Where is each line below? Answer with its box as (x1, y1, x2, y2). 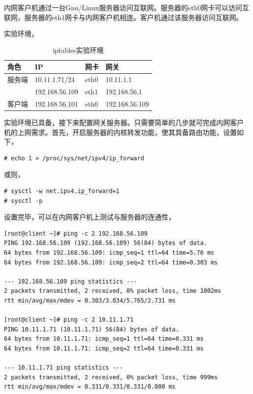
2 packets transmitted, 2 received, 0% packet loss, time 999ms (4, 373, 218, 381)
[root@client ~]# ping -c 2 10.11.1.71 (4, 316, 134, 324)
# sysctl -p (4, 197, 43, 204)
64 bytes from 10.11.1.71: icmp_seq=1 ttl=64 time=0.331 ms (4, 335, 204, 343)
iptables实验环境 (52, 44, 104, 55)
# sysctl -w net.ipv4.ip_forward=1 (4, 187, 120, 195)
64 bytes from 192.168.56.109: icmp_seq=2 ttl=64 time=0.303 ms (4, 259, 218, 266)
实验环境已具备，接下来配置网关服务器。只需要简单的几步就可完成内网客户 (4, 117, 244, 127)
